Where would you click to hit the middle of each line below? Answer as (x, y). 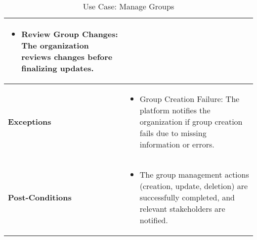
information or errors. (177, 144)
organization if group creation (191, 121)
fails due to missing (173, 133)
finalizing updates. (58, 68)
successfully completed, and (187, 197)
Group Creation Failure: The (190, 99)
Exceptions (30, 121)
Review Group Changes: (70, 34)
